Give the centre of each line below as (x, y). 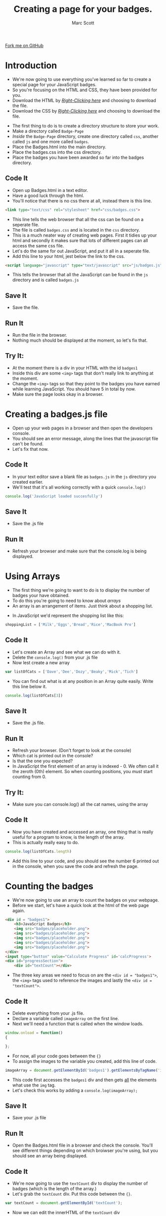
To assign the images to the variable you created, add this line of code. (84, 1061)
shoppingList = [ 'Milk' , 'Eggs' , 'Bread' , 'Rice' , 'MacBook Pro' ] (70, 625)
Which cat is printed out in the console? (53, 756)
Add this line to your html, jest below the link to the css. (68, 256)
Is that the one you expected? (42, 761)
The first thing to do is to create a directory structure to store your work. (85, 125)
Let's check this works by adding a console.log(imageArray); (75, 1090)
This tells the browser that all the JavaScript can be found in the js (80, 275)
